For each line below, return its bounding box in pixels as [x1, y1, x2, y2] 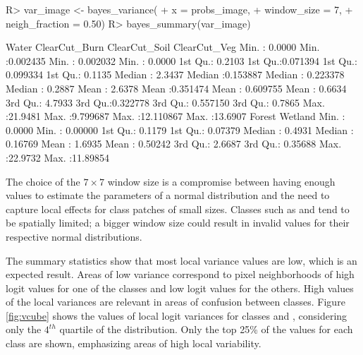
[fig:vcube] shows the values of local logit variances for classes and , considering [6, 308, 347, 323]
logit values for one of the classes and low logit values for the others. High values [6, 280, 354, 295]
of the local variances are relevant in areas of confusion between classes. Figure [6, 294, 345, 309]
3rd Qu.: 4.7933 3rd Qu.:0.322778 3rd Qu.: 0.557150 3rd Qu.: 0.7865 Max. [6, 95, 325, 109]
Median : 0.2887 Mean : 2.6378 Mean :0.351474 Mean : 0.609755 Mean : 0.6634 [6, 80, 347, 95]
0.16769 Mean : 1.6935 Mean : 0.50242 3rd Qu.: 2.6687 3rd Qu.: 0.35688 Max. [6, 136, 342, 151]
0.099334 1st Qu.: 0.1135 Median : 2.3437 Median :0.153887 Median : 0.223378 [6, 67, 345, 82]
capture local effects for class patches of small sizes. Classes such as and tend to [6, 201, 350, 216]
